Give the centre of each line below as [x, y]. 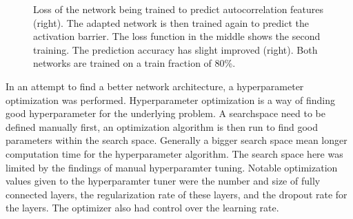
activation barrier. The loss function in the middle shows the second [177, 36]
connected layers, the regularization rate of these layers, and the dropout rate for [176, 194]
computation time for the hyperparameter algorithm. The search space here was [174, 153]
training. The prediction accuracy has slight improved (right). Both [175, 49]
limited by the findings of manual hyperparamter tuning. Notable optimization [172, 167]
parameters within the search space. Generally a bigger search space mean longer [176, 140]
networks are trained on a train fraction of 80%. [134, 63]
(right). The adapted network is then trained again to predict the [171, 22]
